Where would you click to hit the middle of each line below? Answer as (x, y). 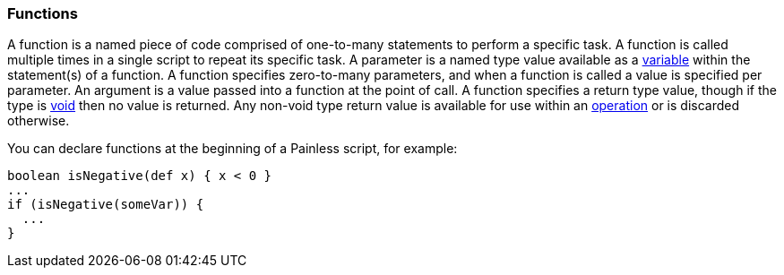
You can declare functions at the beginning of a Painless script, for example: (233, 149)
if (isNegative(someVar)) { (106, 205)
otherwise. (39, 121)
